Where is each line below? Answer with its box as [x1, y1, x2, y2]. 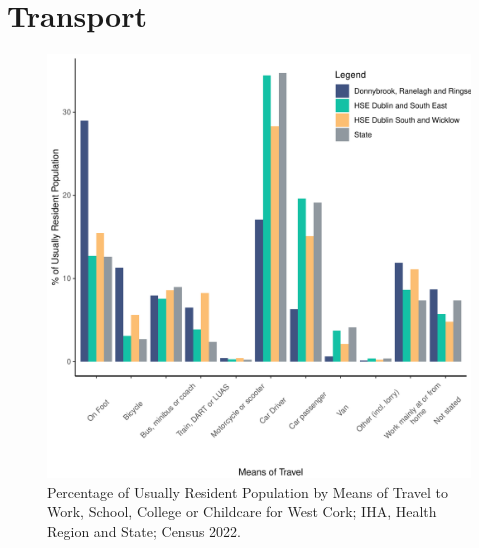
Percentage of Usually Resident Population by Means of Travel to [47, 481, 449, 502]
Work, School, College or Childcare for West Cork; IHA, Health [47, 501, 437, 522]
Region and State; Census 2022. [47, 520, 242, 541]
